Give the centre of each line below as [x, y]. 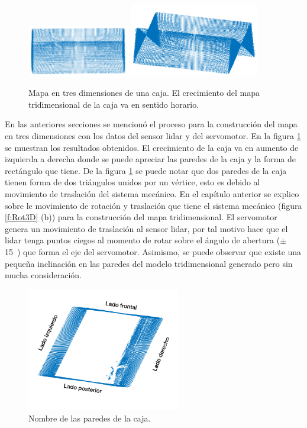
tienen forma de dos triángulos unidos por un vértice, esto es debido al [133, 182]
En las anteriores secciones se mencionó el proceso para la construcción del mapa [151, 124]
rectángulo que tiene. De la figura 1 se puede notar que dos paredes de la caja [146, 170]
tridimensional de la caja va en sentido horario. [114, 104]
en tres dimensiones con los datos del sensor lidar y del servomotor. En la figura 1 [153, 136]
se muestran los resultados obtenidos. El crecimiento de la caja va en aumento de [152, 147]
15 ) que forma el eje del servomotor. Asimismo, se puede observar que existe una [153, 251]
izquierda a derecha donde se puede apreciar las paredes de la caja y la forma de [150, 159]
